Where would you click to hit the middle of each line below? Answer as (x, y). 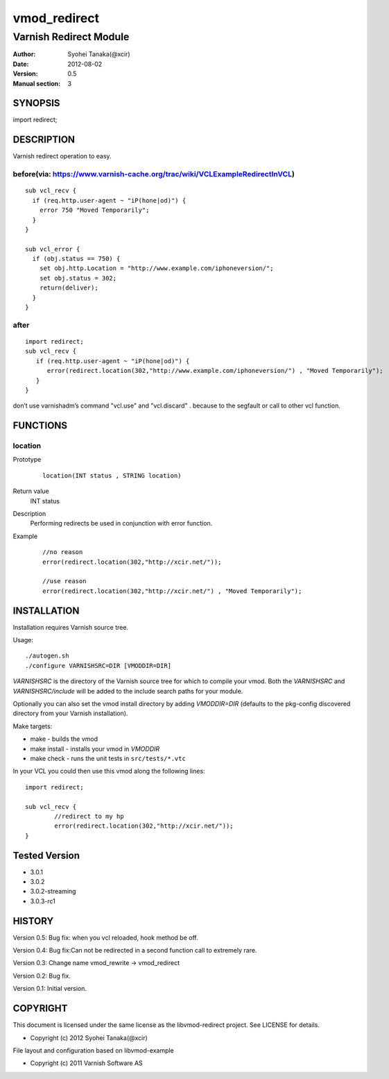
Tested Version (46, 855)
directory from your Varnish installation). (70, 713)
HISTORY (33, 921)
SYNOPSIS (36, 103)
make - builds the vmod (64, 739)
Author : (24, 54)
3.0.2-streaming (53, 892)
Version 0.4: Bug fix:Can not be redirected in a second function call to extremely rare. (135, 951)
